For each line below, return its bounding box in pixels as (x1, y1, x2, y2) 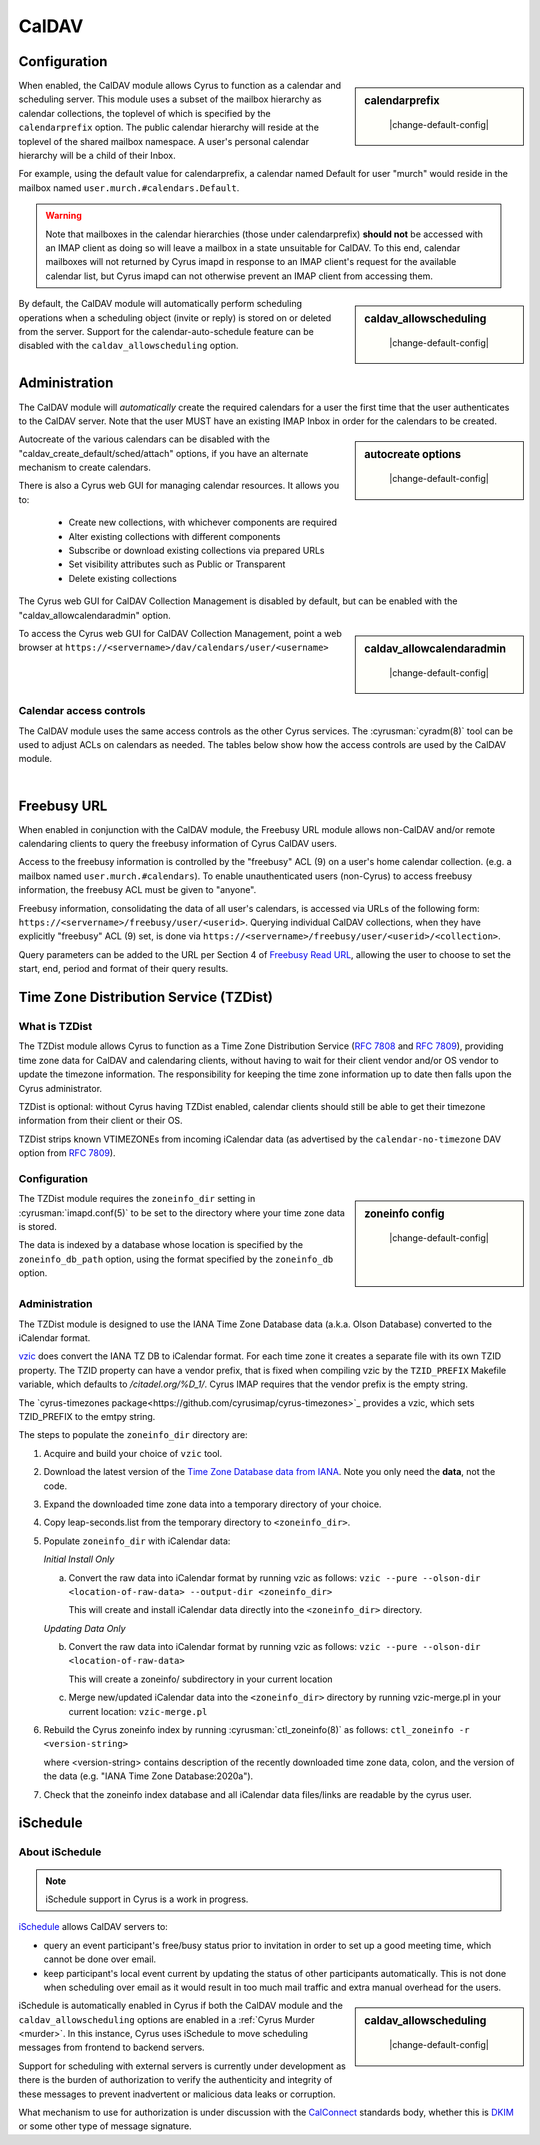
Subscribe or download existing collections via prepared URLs (68, 545, 325, 557)
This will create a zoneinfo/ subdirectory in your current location (68, 1673, 334, 1685)
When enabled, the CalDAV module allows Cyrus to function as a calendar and (18, 80, 342, 92)
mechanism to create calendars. (18, 461, 152, 474)
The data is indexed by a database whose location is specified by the (18, 1239, 304, 1251)
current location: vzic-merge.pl (68, 1705, 208, 1717)
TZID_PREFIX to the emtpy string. (18, 1411, 156, 1422)
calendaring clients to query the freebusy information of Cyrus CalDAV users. (18, 838, 337, 850)
